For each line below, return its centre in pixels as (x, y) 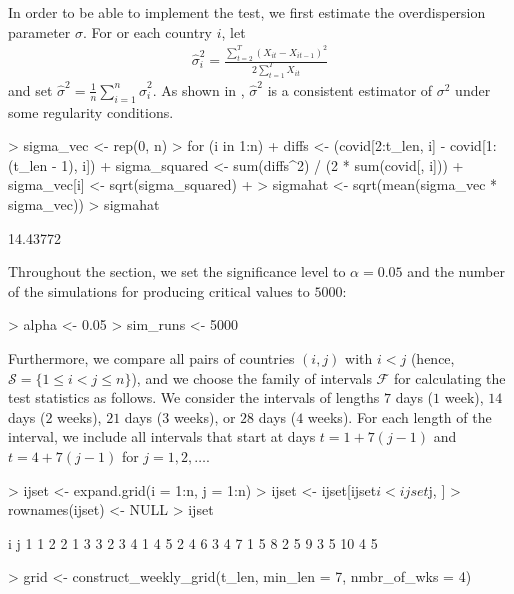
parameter (39, 31)
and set (30, 89)
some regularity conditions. (91, 111)
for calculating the (449, 377)
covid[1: (473, 145)
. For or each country (147, 31)
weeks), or (204, 416)
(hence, (432, 358)
